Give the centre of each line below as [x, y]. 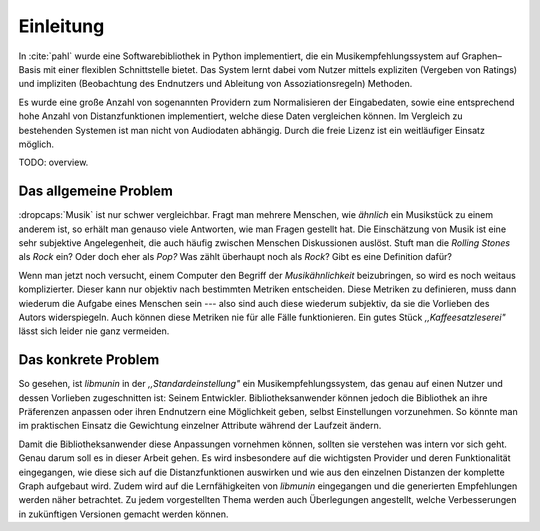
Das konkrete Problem [89, 360]
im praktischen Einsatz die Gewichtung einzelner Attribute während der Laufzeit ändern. [200, 426]
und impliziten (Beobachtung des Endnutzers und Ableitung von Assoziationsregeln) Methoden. [215, 84]
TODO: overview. [53, 162]
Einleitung [61, 26]
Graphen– [481, 56]
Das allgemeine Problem [96, 191]
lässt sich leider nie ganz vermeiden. [94, 331]
